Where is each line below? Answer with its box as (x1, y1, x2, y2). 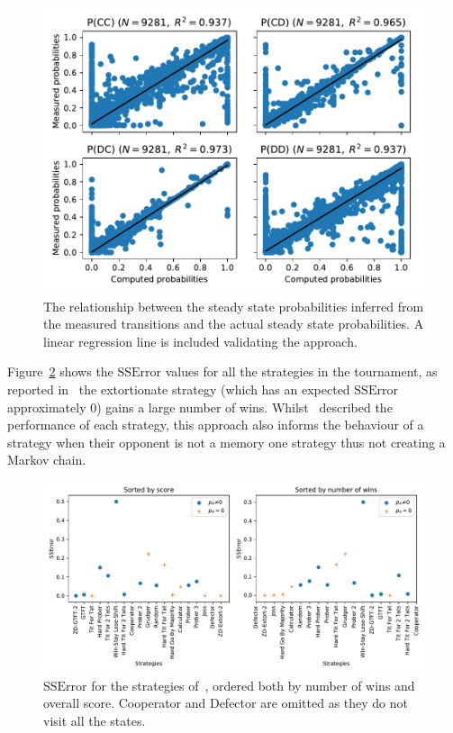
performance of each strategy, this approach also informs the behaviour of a (7, 415, 424, 434)
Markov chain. (7, 450, 86, 469)
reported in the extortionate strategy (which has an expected (7, 379, 350, 398)
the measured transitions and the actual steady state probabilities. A (43, 314, 424, 333)
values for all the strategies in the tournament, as (165, 362, 438, 381)
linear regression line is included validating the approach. (43, 331, 358, 350)
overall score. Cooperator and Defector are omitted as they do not (43, 693, 409, 712)
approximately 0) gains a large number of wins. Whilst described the (7, 397, 393, 416)
